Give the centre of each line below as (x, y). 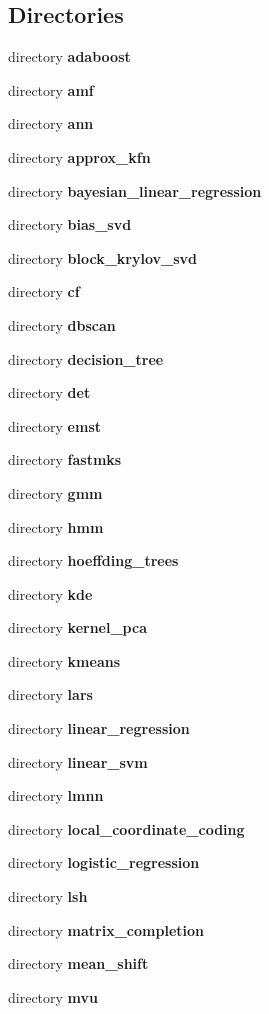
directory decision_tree (86, 358)
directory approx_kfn (79, 156)
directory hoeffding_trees (93, 560)
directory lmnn (56, 795)
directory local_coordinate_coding (126, 828)
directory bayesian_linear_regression (135, 190)
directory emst (54, 425)
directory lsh (48, 896)
